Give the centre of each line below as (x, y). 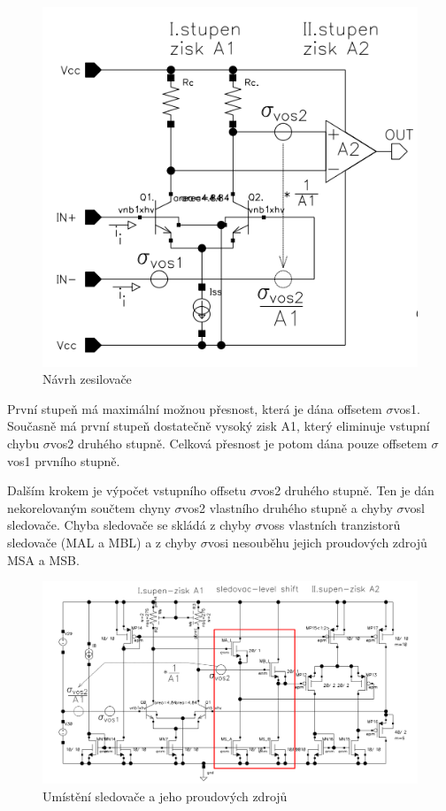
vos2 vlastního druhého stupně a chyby (287, 507)
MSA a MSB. (43, 559)
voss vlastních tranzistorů (331, 525)
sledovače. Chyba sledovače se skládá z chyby (129, 525)
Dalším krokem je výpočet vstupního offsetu (127, 490)
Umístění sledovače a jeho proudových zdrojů (165, 796)
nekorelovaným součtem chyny (89, 507)
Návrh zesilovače (87, 379)
